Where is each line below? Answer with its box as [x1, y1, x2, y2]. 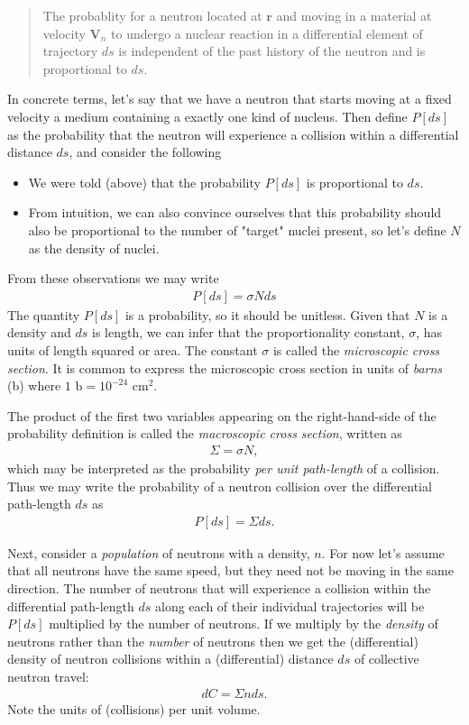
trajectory [42, 41, 98, 60]
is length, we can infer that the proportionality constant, [92, 323, 405, 342]
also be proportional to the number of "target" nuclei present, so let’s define [28, 220, 446, 239]
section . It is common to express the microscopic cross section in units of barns [7, 358, 443, 377]
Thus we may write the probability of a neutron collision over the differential [7, 476, 432, 495]
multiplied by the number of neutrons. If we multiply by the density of [49, 614, 438, 633]
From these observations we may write [7, 269, 219, 288]
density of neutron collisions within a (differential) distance [7, 649, 334, 668]
